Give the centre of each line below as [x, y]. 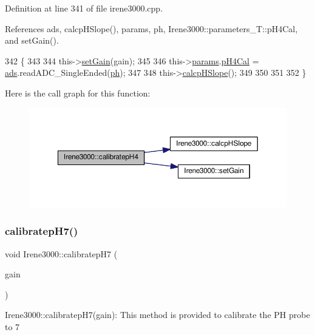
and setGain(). [32, 40]
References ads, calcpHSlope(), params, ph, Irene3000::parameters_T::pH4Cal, [151, 28]
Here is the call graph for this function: [78, 93]
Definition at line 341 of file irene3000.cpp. [84, 8]
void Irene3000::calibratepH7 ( [61, 253]
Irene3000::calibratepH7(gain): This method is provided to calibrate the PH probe [157, 315]
